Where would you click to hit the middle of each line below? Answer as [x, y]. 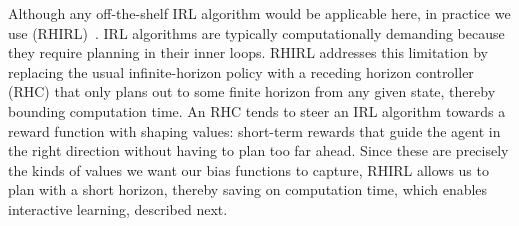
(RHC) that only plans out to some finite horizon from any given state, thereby [252, 91]
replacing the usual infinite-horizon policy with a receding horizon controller [241, 71]
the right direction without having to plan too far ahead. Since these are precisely [258, 150]
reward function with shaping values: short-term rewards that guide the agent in [254, 130]
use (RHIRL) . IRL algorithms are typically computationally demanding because [256, 32]
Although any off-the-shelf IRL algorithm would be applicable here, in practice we [259, 13]
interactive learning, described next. [118, 208]
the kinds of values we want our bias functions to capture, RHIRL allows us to [248, 169]
